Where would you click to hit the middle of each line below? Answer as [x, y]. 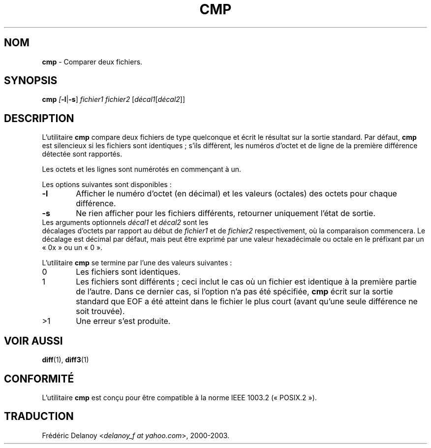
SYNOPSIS [31, 81]
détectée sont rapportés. [82, 154]
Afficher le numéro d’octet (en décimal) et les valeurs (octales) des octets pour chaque [236, 194]
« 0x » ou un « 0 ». [72, 248]
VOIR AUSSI [33, 341]
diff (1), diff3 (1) [65, 360]
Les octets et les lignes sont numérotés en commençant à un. [142, 169]
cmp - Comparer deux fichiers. [92, 62]
